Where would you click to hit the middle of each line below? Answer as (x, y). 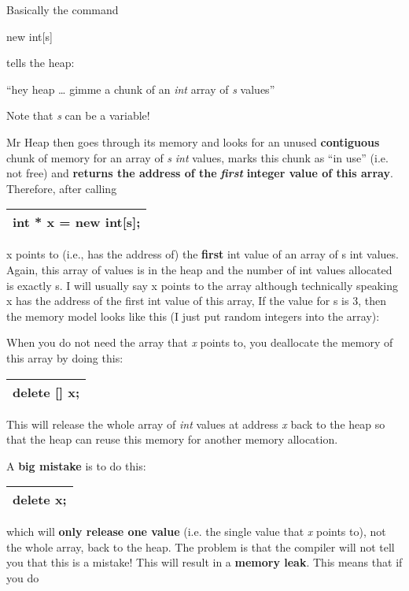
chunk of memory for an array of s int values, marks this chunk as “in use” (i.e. (197, 157)
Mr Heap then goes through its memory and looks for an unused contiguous (193, 141)
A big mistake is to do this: (76, 465)
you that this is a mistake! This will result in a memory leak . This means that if (204, 562)
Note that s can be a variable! (78, 115)
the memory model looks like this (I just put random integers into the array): (193, 316)
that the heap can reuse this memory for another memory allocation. (172, 439)
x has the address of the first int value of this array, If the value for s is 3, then (196, 301)
